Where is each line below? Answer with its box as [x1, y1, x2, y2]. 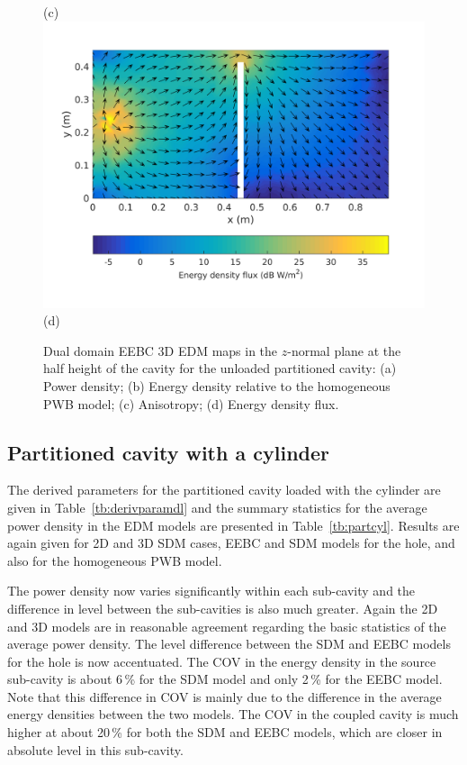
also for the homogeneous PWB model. [7, 551, 222, 569]
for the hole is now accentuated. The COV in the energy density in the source [7, 651, 436, 670]
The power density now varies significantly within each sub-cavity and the [7, 581, 416, 600]
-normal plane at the [287, 341, 401, 360]
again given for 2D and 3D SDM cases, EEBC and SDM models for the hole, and [7, 533, 455, 552]
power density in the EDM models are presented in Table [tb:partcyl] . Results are [7, 515, 460, 534]
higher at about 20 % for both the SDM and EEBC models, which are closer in [7, 723, 443, 742]
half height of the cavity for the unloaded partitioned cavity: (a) [43, 359, 397, 378]
